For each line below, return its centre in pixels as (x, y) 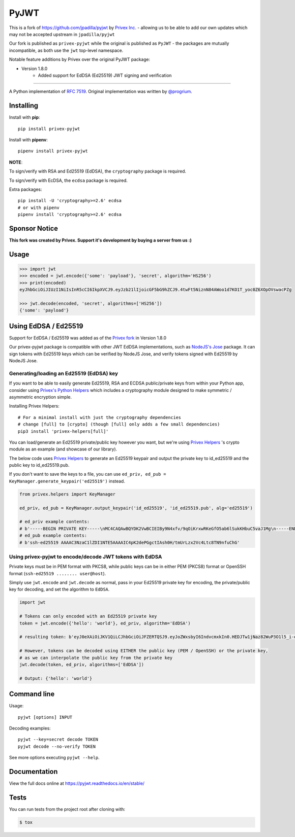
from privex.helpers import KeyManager (67, 494)
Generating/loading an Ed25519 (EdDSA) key (63, 373)
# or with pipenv (39, 208)
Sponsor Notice (34, 228)
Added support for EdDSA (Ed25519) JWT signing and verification (105, 75)
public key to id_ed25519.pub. (39, 465)
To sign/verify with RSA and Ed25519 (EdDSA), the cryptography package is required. (98, 171)
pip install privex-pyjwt (49, 129)
